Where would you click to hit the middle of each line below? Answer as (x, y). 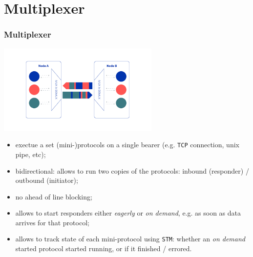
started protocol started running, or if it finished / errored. (104, 248)
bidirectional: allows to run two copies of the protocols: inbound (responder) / (132, 170)
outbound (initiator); (47, 180)
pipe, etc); (31, 154)
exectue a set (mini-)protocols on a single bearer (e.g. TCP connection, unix (127, 145)
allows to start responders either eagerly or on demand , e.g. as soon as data (128, 213)
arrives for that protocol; (52, 222)
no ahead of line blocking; (54, 196)
